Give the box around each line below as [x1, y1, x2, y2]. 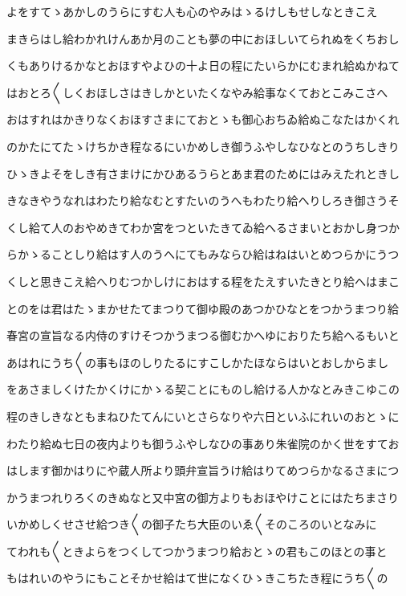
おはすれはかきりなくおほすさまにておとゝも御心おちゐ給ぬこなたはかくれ [6, 111, 400, 128]
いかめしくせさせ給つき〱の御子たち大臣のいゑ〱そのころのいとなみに [6, 516, 377, 533]
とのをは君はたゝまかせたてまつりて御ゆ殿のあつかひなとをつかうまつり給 [6, 300, 399, 316]
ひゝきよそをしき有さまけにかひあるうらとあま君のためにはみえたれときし [6, 165, 400, 182]
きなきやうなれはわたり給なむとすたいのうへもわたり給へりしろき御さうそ [6, 192, 400, 209]
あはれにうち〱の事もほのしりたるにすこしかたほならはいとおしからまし [6, 353, 389, 370]
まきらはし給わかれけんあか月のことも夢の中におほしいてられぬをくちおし [6, 30, 400, 47]
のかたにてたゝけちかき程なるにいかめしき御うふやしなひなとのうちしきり [6, 137, 400, 154]
